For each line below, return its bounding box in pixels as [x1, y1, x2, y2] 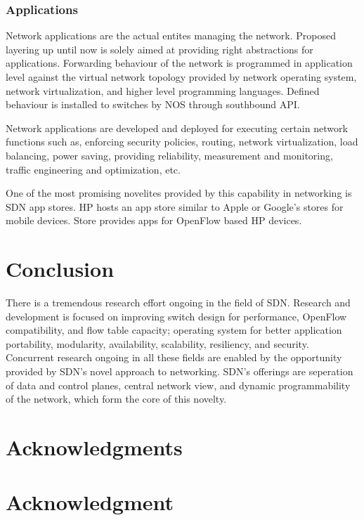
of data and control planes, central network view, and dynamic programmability [6, 377, 351, 392]
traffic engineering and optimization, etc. [6, 162, 181, 176]
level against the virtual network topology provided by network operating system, [6, 70, 357, 84]
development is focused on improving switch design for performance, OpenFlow [6, 308, 347, 323]
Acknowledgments [6, 433, 183, 461]
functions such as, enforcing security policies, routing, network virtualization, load [6, 134, 358, 149]
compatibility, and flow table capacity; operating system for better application [6, 323, 342, 337]
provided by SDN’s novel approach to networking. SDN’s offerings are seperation [6, 364, 353, 379]
